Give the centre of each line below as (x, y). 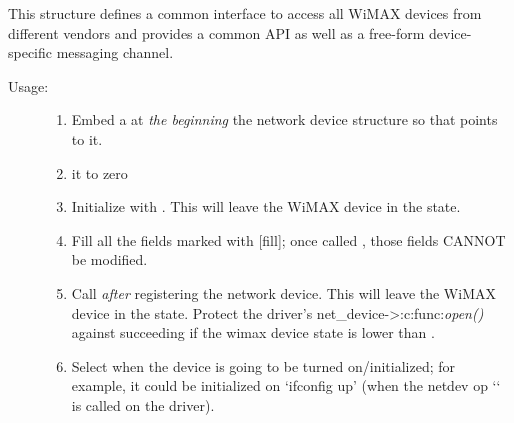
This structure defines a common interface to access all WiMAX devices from (245, 13)
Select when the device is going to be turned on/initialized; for (263, 365)
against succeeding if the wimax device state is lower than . (253, 332)
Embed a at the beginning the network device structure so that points (284, 119)
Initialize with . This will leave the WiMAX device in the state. (266, 206)
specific (30, 52)
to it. (87, 138)
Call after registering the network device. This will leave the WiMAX (283, 292)
